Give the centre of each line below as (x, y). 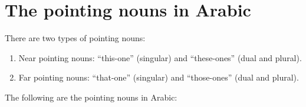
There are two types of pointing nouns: (75, 38)
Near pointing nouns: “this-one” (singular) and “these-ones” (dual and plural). (160, 57)
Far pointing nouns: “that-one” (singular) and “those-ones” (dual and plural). (159, 77)
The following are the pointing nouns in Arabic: (91, 97)
